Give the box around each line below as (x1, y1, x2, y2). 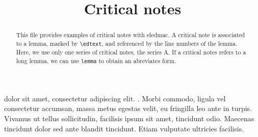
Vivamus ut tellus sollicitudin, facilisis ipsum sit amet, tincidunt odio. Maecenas (4, 113, 254, 123)
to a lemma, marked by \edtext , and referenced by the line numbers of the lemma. (16, 39, 238, 47)
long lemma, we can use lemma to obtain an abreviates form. (16, 56, 176, 65)
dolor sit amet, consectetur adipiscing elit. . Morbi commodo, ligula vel (4, 93, 226, 103)
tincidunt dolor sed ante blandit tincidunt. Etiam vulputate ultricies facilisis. (4, 123, 244, 133)
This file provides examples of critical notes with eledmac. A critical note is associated (16, 31, 245, 39)
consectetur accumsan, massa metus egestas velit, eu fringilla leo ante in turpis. (4, 103, 252, 114)
